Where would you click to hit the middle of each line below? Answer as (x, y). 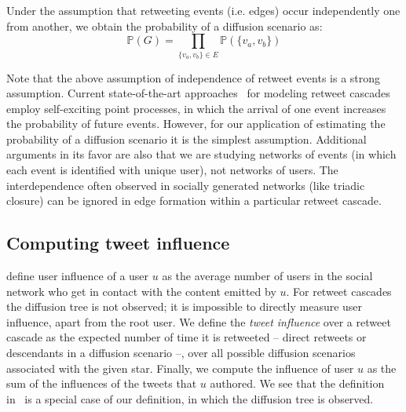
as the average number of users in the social (267, 276)
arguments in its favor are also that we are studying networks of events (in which (201, 154)
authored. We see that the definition (297, 383)
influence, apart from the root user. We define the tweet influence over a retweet (199, 321)
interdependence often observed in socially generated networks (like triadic (186, 185)
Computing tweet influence (118, 243)
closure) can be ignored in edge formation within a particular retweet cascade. (194, 201)
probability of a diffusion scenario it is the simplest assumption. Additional (187, 139)
